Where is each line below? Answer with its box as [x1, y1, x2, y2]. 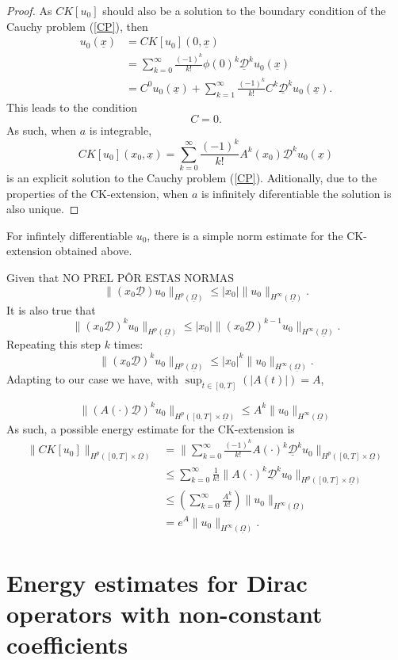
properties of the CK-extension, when [6, 185, 189, 201]
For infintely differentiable [6, 227, 132, 243]
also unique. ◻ [6, 200, 79, 217]
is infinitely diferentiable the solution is [201, 185, 392, 201]
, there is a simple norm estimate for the [147, 227, 343, 243]
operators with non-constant [6, 597, 323, 629]
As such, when [6, 122, 77, 139]
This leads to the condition [6, 98, 138, 115]
